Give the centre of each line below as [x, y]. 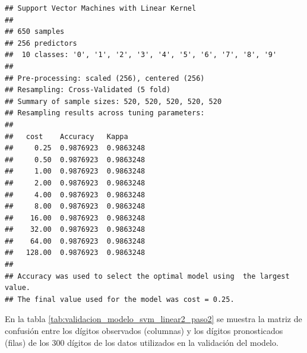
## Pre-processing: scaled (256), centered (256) [105, 78]
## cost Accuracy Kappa [67, 136]
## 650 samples [35, 32]
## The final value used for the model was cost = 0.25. [120, 299]
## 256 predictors [41, 43]
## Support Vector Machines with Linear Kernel [101, 8]
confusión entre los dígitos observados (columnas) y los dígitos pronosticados [144, 331]
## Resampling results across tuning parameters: [105, 113]
